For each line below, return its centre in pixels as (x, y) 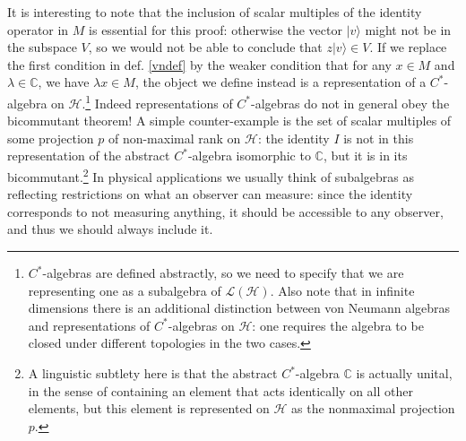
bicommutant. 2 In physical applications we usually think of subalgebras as (211, 175)
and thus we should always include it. (110, 229)
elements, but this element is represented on (149, 408)
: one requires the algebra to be (338, 325)
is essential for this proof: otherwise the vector (216, 29)
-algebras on (201, 325)
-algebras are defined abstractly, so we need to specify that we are (223, 273)
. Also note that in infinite (342, 290)
